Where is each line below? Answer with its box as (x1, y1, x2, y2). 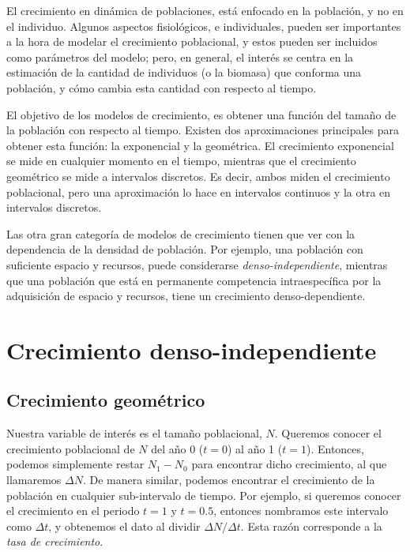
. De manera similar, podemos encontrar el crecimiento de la (82, 471, 375, 488)
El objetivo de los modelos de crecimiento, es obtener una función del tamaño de (6, 106, 397, 122)
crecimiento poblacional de (6, 440, 135, 456)
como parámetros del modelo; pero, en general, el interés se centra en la (6, 48, 354, 65)
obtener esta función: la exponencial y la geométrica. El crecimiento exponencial (6, 137, 394, 153)
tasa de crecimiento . (6, 533, 103, 550)
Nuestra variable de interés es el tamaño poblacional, (6, 425, 262, 441)
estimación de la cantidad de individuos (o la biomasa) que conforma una (6, 64, 362, 81)
